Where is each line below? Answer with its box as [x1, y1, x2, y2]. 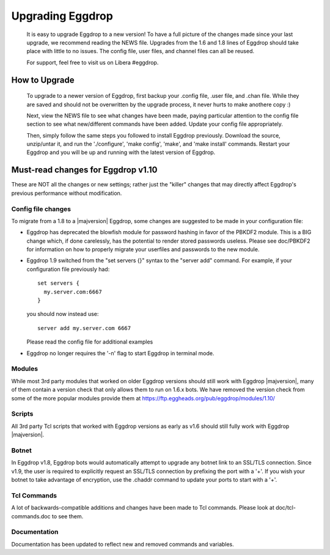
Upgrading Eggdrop [11, 9, 113, 23]
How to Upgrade [11, 75, 75, 85]
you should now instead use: [26, 311, 99, 318]
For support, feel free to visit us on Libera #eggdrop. [26, 59, 159, 66]
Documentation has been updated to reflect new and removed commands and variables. [11, 540, 235, 548]
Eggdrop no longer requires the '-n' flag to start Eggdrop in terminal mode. [26, 349, 215, 357]
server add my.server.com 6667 [37, 325, 131, 331]
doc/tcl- [275, 504, 296, 512]
